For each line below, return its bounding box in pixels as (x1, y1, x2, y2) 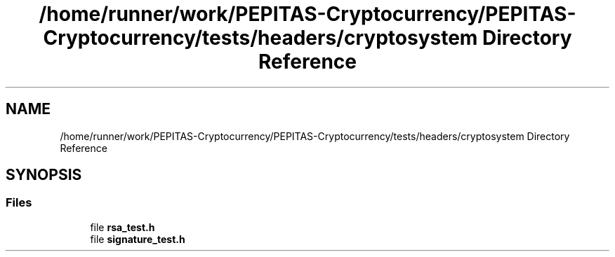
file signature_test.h (90, 232, 185, 245)
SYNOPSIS (6, 166, 82, 184)
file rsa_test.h (90, 221, 155, 233)
